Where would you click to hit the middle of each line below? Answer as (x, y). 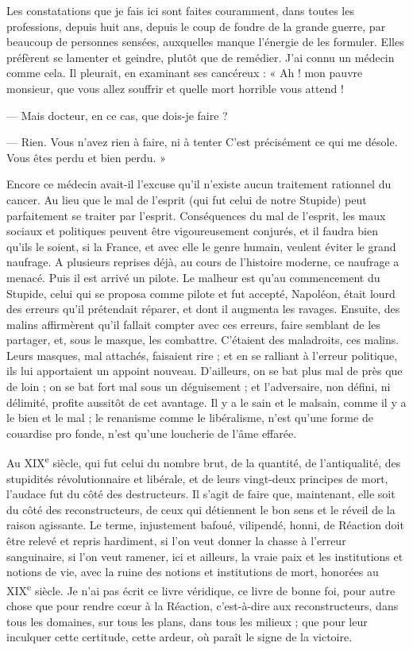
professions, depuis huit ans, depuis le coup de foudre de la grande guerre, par (196, 26)
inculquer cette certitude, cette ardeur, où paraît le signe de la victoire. (179, 637)
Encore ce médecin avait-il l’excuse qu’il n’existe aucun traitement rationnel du (199, 184)
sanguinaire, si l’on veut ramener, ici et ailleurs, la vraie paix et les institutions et (205, 556)
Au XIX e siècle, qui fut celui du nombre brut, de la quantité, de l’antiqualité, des (204, 462)
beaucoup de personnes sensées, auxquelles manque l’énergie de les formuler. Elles (205, 42)
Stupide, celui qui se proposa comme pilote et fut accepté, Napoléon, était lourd (201, 293)
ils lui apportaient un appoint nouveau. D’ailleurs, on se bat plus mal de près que (205, 371)
